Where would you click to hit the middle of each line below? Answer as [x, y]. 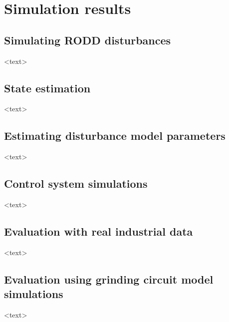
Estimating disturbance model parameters [115, 136]
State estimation [47, 88]
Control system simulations [76, 183]
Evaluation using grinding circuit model [109, 279]
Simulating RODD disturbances [88, 40]
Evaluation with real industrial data [99, 231]
